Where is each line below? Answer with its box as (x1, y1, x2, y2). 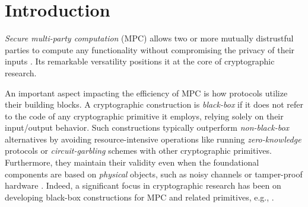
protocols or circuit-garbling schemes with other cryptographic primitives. (5, 144, 272, 157)
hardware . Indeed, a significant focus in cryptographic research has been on (5, 179, 281, 192)
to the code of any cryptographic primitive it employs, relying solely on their (5, 109, 284, 122)
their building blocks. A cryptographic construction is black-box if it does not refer (5, 98, 304, 111)
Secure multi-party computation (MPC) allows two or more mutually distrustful (5, 32, 294, 44)
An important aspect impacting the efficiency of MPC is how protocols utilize (5, 86, 288, 99)
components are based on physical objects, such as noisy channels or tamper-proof (5, 167, 303, 180)
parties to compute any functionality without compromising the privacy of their (5, 43, 295, 56)
